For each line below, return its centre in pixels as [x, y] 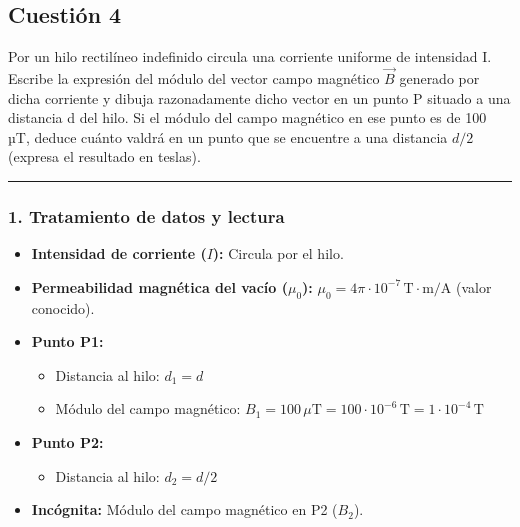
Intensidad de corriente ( [119, 253]
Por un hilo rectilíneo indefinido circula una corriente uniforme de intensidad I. [250, 56]
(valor [474, 286]
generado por [439, 78]
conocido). [63, 307]
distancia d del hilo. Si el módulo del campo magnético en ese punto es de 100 [247, 117]
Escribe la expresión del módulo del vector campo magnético [194, 78]
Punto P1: [67, 341]
